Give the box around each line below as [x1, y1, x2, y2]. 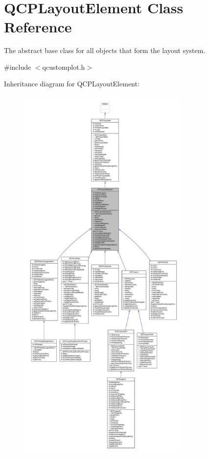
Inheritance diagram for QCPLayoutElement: [4, 78, 139, 88]
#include [4, 61, 31, 72]
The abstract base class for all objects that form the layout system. [4, 45, 206, 55]
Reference [4, 17, 72, 37]
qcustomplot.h [42, 61, 85, 72]
